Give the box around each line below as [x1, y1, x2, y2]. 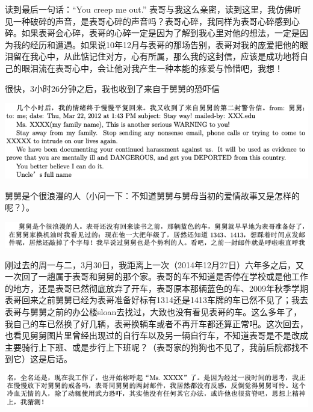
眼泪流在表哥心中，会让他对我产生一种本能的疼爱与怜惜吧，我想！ [21, 61, 283, 74]
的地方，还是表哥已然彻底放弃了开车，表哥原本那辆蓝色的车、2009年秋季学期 [5, 281, 308, 294]
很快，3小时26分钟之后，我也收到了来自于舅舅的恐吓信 [5, 82, 220, 94]
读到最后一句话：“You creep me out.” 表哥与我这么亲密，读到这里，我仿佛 [5, 3, 293, 15]
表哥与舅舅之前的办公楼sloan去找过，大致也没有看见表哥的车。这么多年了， [5, 305, 302, 318]
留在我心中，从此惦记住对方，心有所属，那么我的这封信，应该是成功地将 [13, 50, 300, 63]
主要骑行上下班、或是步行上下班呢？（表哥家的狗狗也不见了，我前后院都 [5, 340, 291, 353]
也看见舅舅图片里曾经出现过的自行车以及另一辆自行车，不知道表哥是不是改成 [5, 329, 308, 342]
